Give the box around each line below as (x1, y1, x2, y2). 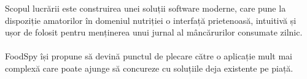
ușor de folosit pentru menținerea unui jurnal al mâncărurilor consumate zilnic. (5, 26, 303, 39)
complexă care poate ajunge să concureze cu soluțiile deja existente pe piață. (5, 61, 293, 74)
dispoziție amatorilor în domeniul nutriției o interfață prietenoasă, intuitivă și (5, 13, 297, 26)
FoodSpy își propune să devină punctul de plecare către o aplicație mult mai (5, 50, 292, 62)
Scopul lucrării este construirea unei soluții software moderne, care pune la (5, 2, 286, 14)
